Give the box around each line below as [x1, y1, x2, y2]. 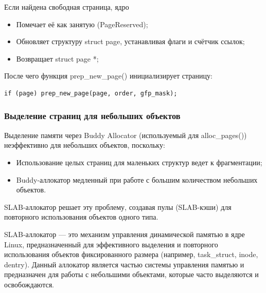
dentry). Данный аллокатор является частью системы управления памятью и [4, 259, 244, 269]
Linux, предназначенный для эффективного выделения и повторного [4, 239, 218, 249]
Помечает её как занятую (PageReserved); [16, 18, 148, 29]
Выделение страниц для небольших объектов [4, 109, 181, 122]
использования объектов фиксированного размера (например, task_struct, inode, [4, 249, 258, 260]
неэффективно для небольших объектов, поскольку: [4, 140, 165, 150]
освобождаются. [4, 279, 54, 289]
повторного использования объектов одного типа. [4, 211, 158, 222]
